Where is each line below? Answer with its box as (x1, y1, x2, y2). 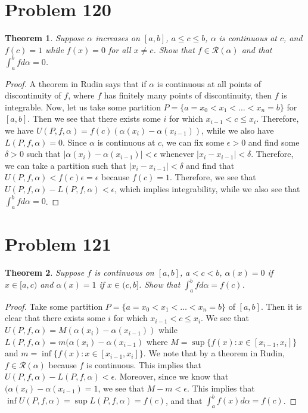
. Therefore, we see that (169, 171, 256, 183)
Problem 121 (5, 232, 111, 256)
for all (108, 43, 131, 56)
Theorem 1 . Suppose (5, 32, 85, 44)
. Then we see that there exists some (27, 112, 161, 125)
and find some (248, 135, 300, 148)
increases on (95, 32, 140, 44)
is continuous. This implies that (86, 358, 202, 371)
